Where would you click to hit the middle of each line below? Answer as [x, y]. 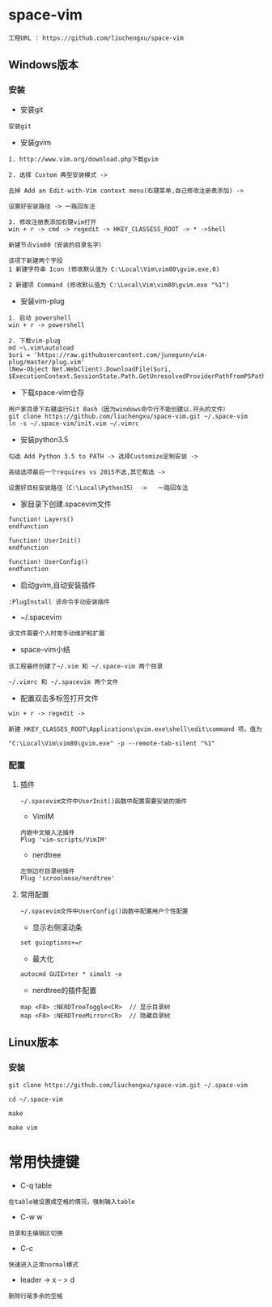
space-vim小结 [45, 649]
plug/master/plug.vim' [47, 362]
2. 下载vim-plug [34, 341]
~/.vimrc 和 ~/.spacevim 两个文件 [64, 682]
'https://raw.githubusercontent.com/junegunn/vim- [121, 355]
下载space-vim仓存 [52, 392]
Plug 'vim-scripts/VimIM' [64, 840]
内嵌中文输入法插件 [47, 832]
